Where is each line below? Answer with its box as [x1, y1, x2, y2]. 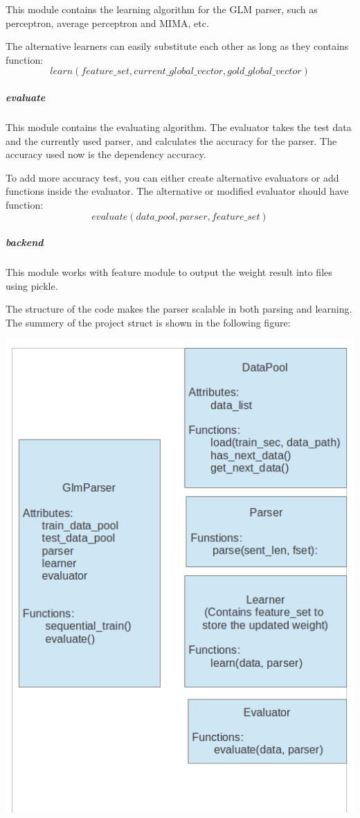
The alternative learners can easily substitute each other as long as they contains [6, 39, 349, 53]
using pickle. [6, 278, 58, 293]
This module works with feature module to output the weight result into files [6, 265, 332, 279]
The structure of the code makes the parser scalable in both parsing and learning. [6, 302, 352, 316]
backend [6, 235, 44, 250]
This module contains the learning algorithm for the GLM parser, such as [6, 2, 318, 16]
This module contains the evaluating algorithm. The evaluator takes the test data [6, 119, 352, 134]
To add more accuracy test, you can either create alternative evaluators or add [6, 170, 339, 184]
